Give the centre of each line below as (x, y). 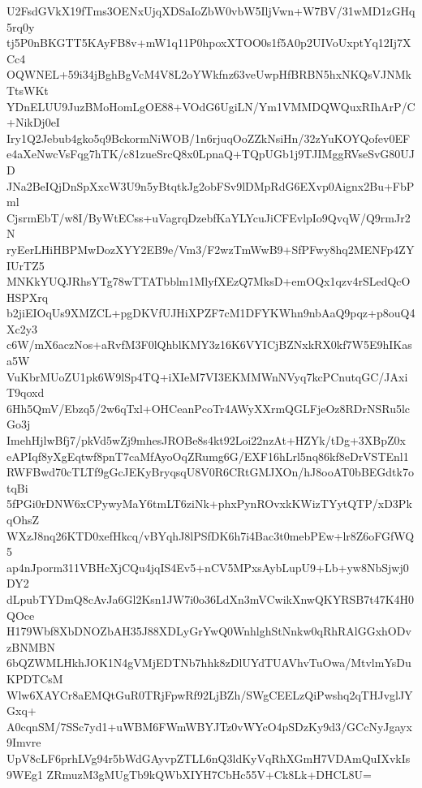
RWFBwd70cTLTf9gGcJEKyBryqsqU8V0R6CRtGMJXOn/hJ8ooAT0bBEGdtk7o (210, 472)
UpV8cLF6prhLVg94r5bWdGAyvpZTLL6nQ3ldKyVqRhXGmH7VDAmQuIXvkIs (209, 758)
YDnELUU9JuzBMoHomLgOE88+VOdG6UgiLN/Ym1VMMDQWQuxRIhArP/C (211, 106)
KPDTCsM (35, 678)
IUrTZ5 (26, 265)
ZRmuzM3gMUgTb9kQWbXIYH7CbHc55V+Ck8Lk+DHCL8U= (209, 774)
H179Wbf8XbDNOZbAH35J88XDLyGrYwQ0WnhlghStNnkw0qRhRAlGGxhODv (209, 631)
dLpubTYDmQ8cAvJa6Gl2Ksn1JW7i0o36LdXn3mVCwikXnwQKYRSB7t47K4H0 (211, 599)
